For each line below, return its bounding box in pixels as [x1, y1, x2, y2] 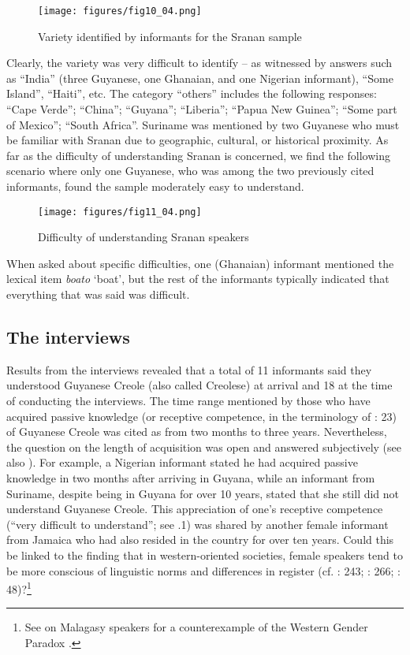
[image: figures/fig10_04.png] [38, 6, 202, 17]
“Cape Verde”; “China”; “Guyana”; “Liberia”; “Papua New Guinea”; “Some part [6, 101, 397, 117]
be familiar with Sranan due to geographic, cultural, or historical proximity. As [6, 132, 389, 148]
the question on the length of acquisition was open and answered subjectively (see [6, 438, 401, 455]
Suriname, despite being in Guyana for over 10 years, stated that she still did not [6, 485, 400, 501]
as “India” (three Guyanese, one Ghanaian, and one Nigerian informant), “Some [6, 69, 393, 86]
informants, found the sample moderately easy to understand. [6, 178, 304, 194]
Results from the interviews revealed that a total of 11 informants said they [6, 361, 372, 378]
